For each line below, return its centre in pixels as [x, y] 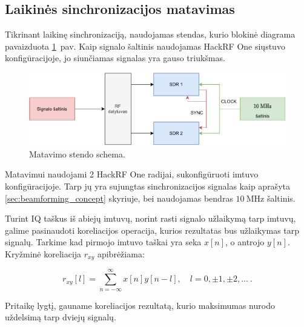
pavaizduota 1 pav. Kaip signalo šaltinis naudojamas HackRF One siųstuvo [145, 46]
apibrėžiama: [121, 253]
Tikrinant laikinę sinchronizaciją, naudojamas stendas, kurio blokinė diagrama [150, 34]
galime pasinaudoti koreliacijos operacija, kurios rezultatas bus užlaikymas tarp [152, 230]
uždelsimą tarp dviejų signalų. [61, 317]
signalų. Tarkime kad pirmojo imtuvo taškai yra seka [103, 242]
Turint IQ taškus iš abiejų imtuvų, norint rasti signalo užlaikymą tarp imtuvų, [150, 218]
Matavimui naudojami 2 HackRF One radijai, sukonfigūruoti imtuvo [132, 174]
